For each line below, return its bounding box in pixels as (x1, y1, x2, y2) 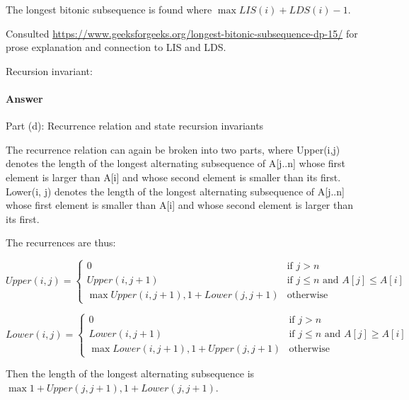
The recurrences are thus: (6, 235, 116, 250)
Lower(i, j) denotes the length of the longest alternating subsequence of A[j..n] (6, 183, 345, 198)
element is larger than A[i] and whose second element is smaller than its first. (6, 169, 341, 184)
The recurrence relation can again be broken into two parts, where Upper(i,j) (6, 142, 340, 156)
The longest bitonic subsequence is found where (6, 2, 212, 16)
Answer (6, 91, 43, 105)
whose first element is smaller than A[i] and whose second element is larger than (6, 198, 354, 212)
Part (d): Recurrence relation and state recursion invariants (6, 118, 264, 133)
